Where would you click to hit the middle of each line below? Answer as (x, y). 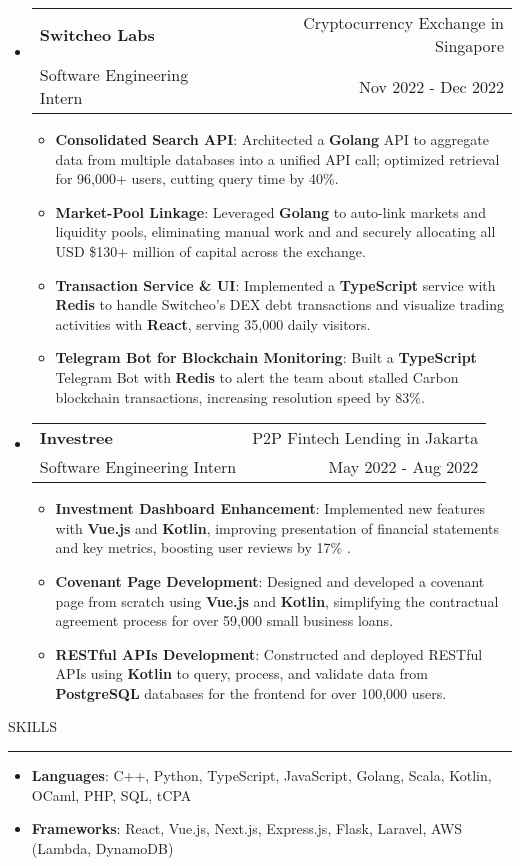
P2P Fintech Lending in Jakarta (365, 438)
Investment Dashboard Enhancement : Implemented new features (270, 508)
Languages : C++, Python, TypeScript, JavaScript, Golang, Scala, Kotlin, (261, 775)
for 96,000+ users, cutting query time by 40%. (197, 178)
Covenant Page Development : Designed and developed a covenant (270, 580)
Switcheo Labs (97, 34)
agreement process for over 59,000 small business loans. (224, 620)
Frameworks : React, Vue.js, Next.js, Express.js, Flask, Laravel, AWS (247, 828)
